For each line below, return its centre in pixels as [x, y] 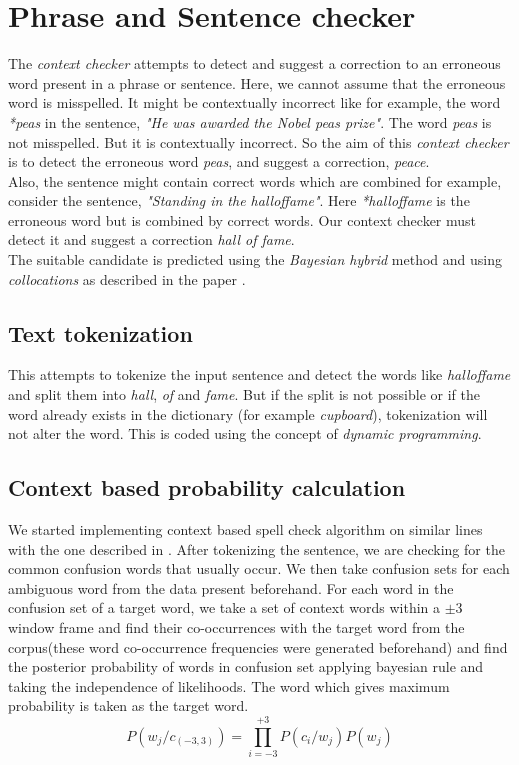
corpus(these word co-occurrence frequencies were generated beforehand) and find [258, 646]
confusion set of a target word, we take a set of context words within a [224, 607]
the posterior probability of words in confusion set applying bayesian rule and [246, 666]
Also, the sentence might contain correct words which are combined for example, [255, 180]
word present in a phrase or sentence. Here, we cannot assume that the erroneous [257, 82]
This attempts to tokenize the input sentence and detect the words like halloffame [259, 374]
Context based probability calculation [207, 487]
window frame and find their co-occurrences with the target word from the [236, 627]
